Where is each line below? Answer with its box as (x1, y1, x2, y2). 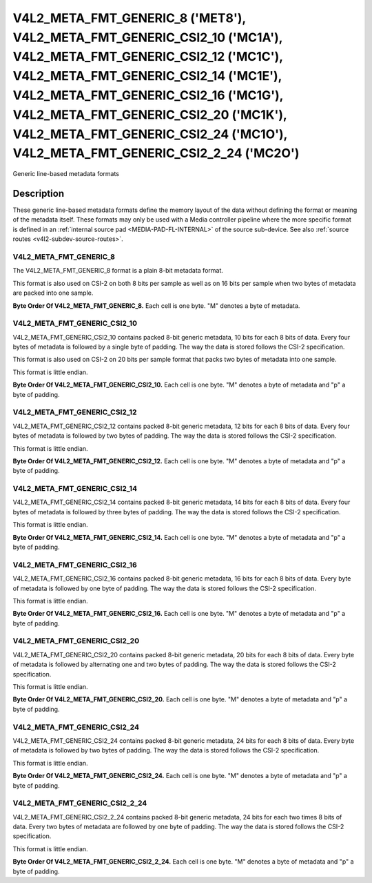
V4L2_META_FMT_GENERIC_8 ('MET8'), (12, 10, 246, 26)
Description (12, 187, 65, 200)
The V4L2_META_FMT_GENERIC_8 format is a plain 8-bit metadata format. (12, 266, 224, 275)
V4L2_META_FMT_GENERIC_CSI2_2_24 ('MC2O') (12, 146, 300, 162)
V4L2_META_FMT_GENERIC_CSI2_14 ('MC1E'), (12, 68, 282, 84)
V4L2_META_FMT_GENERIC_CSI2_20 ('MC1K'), (12, 107, 287, 122)
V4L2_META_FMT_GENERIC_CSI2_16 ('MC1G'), (12, 87, 284, 103)
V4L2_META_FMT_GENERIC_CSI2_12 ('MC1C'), (12, 49, 283, 65)
